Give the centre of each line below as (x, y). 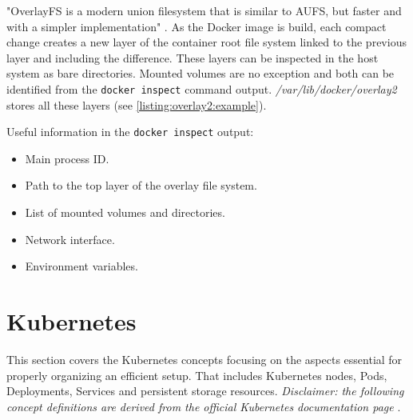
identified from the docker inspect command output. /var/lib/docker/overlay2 (202, 88)
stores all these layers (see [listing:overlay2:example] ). (137, 104)
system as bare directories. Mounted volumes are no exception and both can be (201, 73)
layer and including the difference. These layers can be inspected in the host (193, 57)
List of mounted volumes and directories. (125, 212)
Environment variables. (81, 266)
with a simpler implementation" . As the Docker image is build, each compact (197, 26)
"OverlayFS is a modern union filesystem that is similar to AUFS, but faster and (204, 10)
